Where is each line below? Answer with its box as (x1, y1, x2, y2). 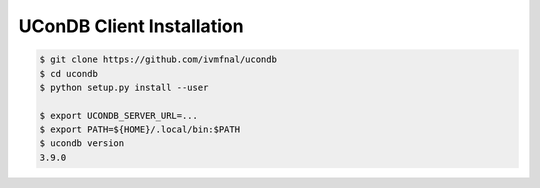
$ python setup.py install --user (39, 81, 209, 93)
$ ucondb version (39, 138, 125, 149)
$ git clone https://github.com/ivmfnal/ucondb (39, 54, 277, 65)
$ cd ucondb (39, 68, 99, 79)
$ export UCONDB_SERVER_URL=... (39, 110, 199, 121)
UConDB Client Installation (18, 15, 244, 37)
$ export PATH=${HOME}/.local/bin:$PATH (39, 124, 240, 135)
